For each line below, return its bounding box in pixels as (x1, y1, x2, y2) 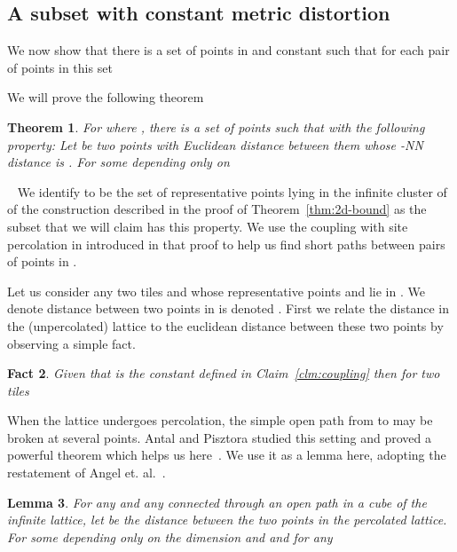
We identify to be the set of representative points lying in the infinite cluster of (17, 182, 447, 201)
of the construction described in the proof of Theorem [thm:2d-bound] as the (7, 200, 427, 218)
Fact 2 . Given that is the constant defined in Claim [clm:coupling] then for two (7, 364, 440, 382)
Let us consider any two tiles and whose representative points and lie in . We (7, 281, 425, 300)
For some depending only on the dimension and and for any (7, 527, 333, 546)
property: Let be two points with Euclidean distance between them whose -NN (7, 135, 423, 154)
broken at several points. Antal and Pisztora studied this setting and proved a (7, 428, 432, 446)
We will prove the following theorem (7, 88, 204, 106)
